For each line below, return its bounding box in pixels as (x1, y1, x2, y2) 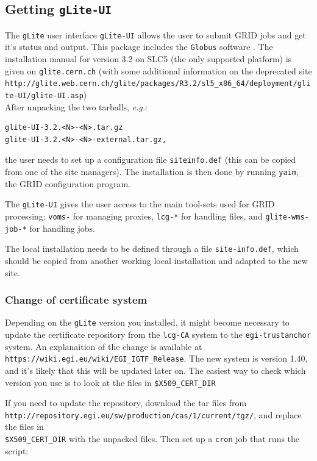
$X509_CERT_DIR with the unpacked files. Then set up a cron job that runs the (5, 432, 300, 445)
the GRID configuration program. (5, 177, 130, 190)
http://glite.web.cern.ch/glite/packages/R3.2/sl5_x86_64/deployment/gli (5, 79, 311, 88)
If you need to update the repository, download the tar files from (5, 396, 247, 409)
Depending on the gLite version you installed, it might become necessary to (5, 316, 290, 329)
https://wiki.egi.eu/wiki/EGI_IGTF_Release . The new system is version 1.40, (5, 352, 308, 365)
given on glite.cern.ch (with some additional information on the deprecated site (5, 64, 312, 77)
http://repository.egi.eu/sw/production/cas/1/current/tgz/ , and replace (5, 408, 302, 421)
